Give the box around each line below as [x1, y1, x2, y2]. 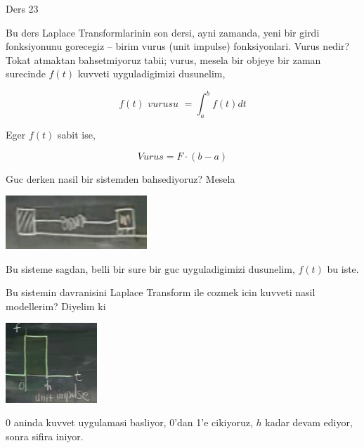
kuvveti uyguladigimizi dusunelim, [77, 66, 226, 81]
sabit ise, [57, 127, 96, 142]
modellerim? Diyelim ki [6, 298, 106, 313]
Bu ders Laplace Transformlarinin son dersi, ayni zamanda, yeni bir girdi [6, 25, 320, 39]
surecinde [6, 66, 46, 81]
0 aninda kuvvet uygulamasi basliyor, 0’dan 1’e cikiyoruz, [6, 415, 253, 430]
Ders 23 [6, 1, 39, 15]
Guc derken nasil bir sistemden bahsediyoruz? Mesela [6, 171, 235, 186]
